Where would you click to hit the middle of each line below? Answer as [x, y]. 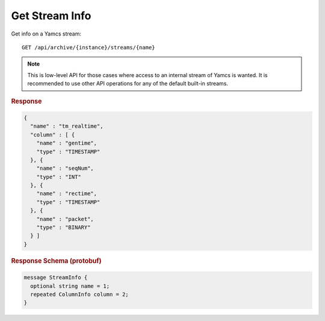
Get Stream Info [51, 16]
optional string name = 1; [70, 286]
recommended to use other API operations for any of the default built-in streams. [128, 84]
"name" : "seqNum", [65, 168]
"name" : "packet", [65, 219]
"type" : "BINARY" [63, 228]
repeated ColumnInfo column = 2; [79, 295]
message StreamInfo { [56, 278]
